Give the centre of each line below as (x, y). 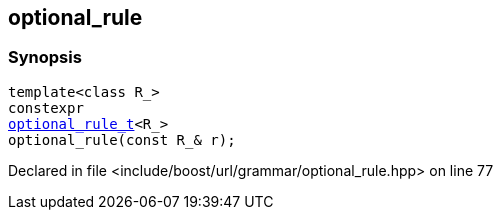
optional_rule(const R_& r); (122, 139)
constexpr (46, 107)
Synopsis (45, 57)
